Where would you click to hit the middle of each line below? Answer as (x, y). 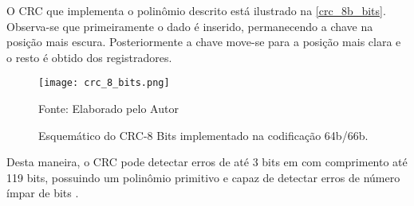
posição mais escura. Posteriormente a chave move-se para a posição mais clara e (204, 42)
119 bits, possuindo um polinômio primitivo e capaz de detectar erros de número (203, 177)
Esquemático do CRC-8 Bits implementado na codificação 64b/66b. (203, 135)
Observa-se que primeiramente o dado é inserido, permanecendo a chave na (190, 26)
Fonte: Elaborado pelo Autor (108, 109)
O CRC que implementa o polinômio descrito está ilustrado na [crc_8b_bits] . (196, 10)
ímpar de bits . (43, 193)
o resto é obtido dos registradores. (89, 57)
